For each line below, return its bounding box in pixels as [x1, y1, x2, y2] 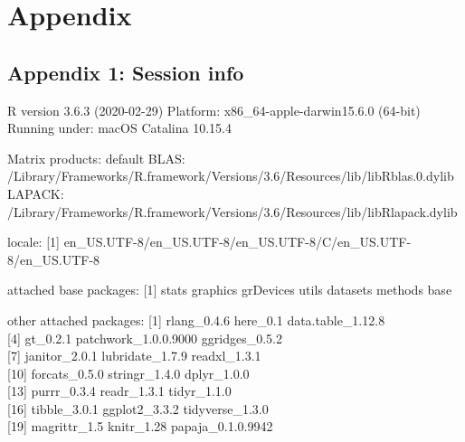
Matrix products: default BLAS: [7, 148, 185, 167]
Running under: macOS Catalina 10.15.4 [7, 118, 232, 137]
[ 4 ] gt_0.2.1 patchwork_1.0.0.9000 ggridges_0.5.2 [7, 328, 282, 347]
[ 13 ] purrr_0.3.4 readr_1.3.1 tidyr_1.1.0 [7, 381, 232, 400]
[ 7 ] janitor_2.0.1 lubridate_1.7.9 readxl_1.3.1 [7, 346, 261, 365]
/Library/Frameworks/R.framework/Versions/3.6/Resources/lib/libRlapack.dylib [7, 202, 458, 221]
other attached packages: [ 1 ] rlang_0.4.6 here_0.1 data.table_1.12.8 [7, 310, 385, 329]
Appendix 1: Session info [7, 58, 244, 86]
